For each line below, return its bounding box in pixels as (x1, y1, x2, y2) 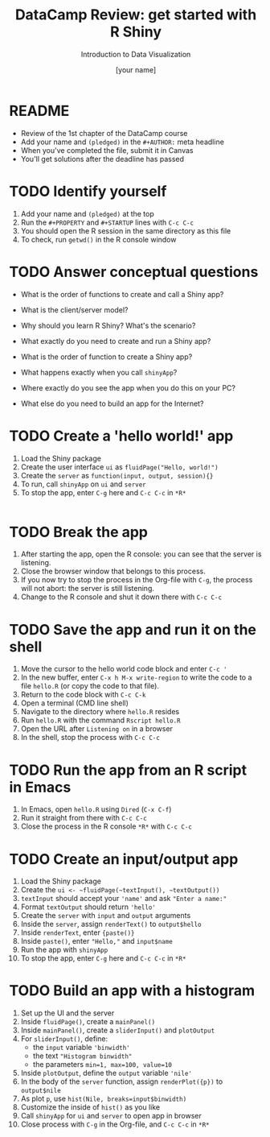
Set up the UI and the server (20, 1008, 115, 1018)
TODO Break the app (9, 523, 148, 541)
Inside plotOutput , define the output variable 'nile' (20, 1069, 192, 1078)
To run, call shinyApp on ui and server (20, 479, 147, 489)
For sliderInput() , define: (20, 1034, 108, 1044)
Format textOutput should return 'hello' (20, 902, 156, 912)
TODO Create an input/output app (9, 850, 239, 868)
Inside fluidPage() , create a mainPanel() (20, 1017, 156, 1027)
